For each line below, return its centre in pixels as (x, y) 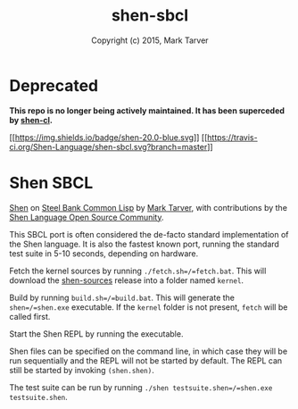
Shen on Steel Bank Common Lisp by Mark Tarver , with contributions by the (149, 207)
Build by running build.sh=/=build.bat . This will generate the (122, 297)
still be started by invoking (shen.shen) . (82, 370)
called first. (30, 316)
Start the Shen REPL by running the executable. (96, 334)
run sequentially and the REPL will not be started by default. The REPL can (146, 360)
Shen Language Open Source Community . (87, 217)
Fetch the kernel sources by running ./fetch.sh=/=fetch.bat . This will (138, 271)
